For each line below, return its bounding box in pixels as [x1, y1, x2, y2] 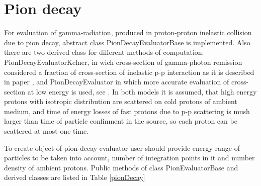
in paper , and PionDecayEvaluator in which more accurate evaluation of [4, 76, 229, 87]
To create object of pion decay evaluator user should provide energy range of [4, 142, 240, 153]
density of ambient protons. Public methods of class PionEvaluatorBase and [4, 162, 238, 172]
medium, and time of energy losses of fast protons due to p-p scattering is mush [4, 106, 250, 116]
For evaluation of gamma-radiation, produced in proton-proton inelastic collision [4, 27, 252, 38]
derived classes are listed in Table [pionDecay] [4, 172, 145, 182]
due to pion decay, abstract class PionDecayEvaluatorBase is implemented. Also [4, 37, 250, 47]
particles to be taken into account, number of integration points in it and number [4, 152, 255, 163]
